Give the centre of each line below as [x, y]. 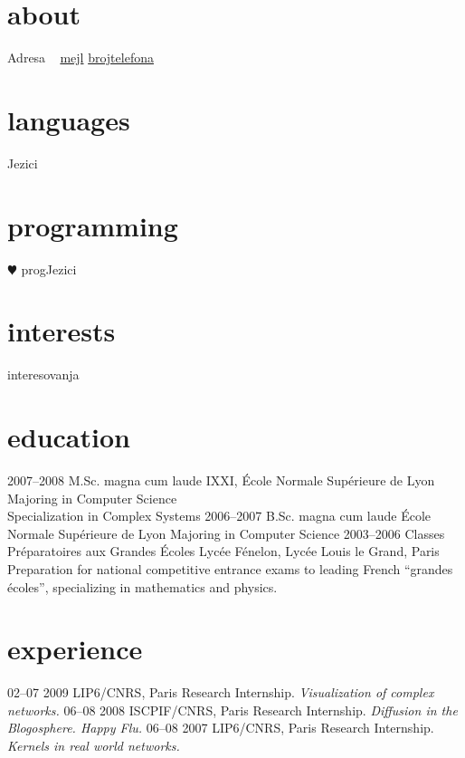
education [69, 437]
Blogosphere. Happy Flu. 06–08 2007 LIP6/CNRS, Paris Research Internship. [221, 728]
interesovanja [43, 374]
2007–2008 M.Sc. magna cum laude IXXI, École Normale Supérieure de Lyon [221, 480]
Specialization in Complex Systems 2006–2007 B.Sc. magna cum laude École [219, 516]
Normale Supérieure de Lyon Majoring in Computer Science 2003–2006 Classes [226, 533]
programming [93, 225]
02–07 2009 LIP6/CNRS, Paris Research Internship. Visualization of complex [221, 692]
